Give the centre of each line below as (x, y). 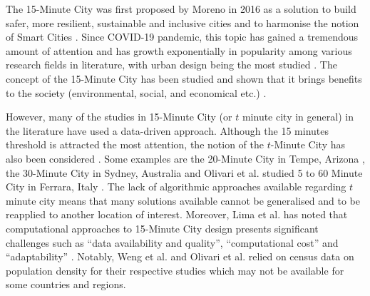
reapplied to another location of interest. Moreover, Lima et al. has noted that (177, 214)
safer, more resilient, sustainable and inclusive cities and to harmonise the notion (183, 22)
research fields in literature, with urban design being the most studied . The (171, 65)
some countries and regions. (66, 284)
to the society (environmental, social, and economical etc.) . (136, 92)
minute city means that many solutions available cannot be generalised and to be (183, 200)
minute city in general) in (298, 117)
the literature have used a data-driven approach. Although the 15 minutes (167, 130)
